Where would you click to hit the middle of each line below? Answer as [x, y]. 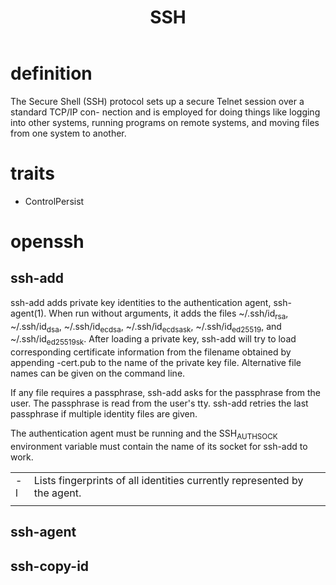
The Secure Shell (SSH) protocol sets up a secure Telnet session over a [157, 101]
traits [32, 173]
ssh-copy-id [50, 566]
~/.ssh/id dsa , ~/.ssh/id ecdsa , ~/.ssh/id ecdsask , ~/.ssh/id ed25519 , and [146, 327]
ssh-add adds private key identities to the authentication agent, [141, 302]
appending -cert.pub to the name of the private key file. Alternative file [156, 363]
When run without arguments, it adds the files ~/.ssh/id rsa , [168, 314]
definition [51, 73]
